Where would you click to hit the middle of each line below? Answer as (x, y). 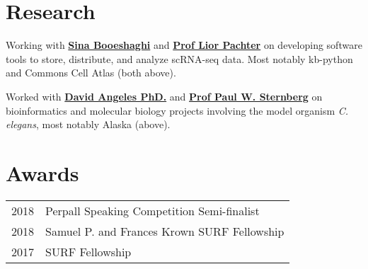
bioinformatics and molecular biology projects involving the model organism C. (177, 110)
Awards (42, 172)
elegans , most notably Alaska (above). (88, 124)
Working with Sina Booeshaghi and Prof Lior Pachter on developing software (184, 45)
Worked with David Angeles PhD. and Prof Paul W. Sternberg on (164, 96)
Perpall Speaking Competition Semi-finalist (153, 210)
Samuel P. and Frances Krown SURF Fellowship (165, 231)
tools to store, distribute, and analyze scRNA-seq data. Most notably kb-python (179, 58)
